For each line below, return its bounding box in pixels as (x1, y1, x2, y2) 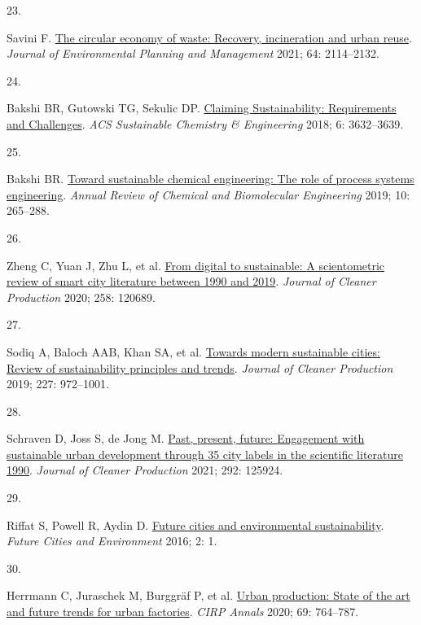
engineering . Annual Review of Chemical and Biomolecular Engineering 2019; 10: (7, 186, 410, 203)
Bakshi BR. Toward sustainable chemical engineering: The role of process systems (7, 170, 414, 187)
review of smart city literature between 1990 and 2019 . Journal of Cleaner (7, 273, 376, 290)
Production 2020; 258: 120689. (7, 288, 156, 305)
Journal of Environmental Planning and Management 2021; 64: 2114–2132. (7, 45, 379, 62)
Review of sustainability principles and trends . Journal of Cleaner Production (7, 359, 393, 376)
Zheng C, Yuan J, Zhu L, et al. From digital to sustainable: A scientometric (7, 256, 385, 273)
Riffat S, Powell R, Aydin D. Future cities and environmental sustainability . (7, 516, 384, 533)
